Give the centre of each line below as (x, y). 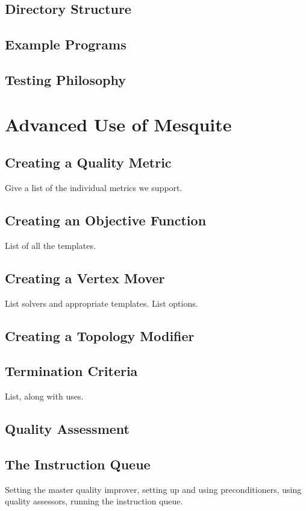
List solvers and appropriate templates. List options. (101, 303)
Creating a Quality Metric (88, 162)
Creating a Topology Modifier (100, 335)
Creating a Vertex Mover (85, 277)
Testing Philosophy (65, 79)
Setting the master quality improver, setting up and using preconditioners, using (153, 489)
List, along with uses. (44, 396)
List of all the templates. (50, 245)
